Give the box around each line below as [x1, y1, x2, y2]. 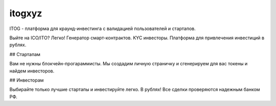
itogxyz [9, 8, 42, 19]
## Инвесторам [9, 77, 44, 83]
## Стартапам [9, 51, 41, 57]
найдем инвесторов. [9, 68, 55, 74]
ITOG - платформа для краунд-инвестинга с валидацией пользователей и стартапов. [9, 25, 196, 32]
